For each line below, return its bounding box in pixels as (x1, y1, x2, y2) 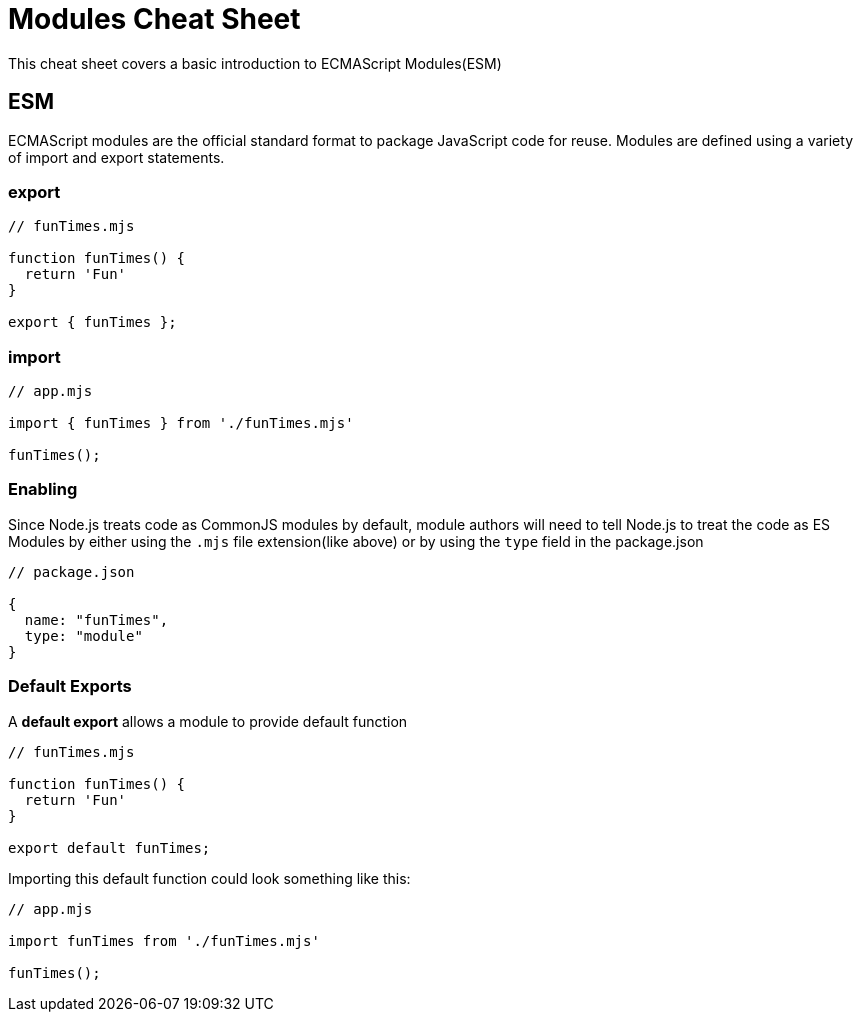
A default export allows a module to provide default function (8, 712, 408, 730)
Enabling (8, 479, 78, 500)
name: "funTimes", (24, 611, 169, 628)
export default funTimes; (8, 839, 211, 856)
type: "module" (24, 627, 143, 644)
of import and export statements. (8, 148, 225, 166)
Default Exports (8, 676, 132, 697)
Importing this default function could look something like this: (8, 869, 411, 887)
